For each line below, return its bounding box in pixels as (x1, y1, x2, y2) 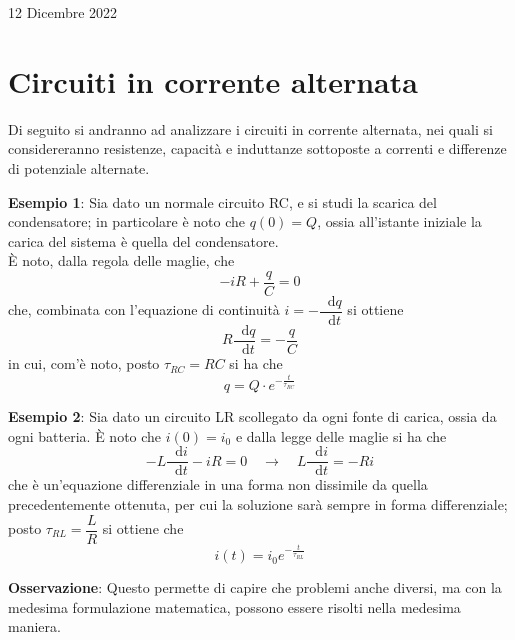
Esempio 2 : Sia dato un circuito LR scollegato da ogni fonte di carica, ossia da (8, 406, 497, 427)
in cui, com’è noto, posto (8, 353, 160, 374)
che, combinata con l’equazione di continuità (8, 299, 280, 320)
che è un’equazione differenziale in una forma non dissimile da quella (8, 474, 428, 495)
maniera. (8, 616, 61, 637)
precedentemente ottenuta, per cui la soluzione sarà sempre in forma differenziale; (8, 493, 508, 514)
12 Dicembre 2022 (8, 2, 118, 22)
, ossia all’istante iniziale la (317, 211, 482, 232)
